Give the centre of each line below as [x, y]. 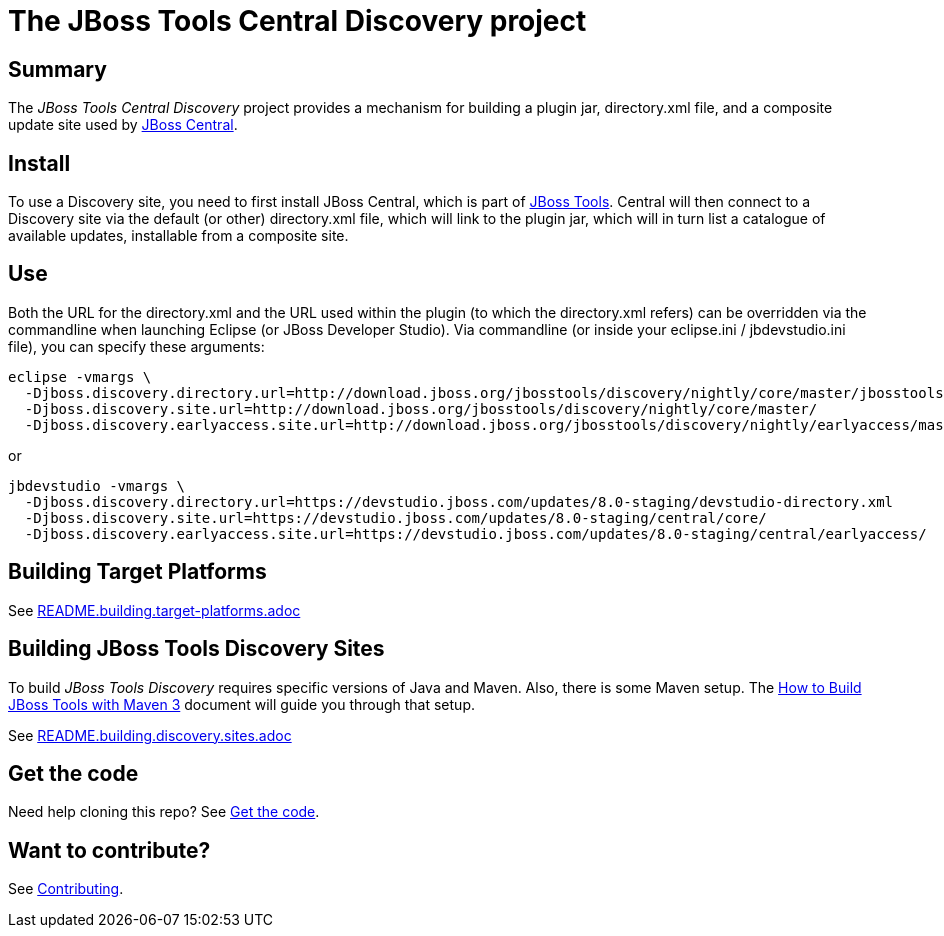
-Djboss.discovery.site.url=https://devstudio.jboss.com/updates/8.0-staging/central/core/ [395, 517]
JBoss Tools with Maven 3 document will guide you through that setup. [241, 704]
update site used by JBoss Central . [123, 125]
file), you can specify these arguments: [136, 346]
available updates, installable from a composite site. [178, 236]
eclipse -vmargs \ [80, 376]
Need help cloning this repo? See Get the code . [164, 812]
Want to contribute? [109, 850]
